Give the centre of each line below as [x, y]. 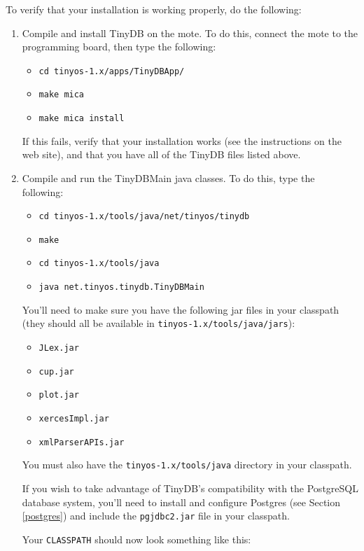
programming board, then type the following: [119, 47]
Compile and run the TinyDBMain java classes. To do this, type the [168, 177]
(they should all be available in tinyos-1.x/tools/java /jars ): [159, 323]
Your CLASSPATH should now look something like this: [136, 539]
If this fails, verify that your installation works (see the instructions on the [182, 140]
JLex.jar [59, 348]
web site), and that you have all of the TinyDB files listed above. [161, 154]
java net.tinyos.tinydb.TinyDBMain [121, 287]
